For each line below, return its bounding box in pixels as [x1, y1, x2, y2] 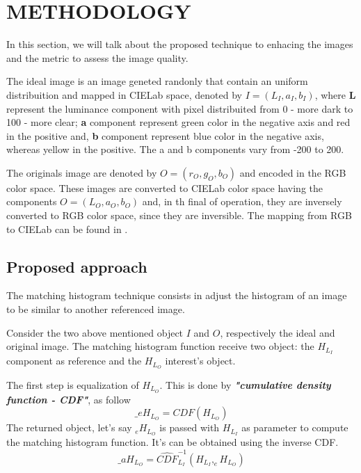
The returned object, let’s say [6, 420, 132, 435]
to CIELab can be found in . [6, 221, 128, 236]
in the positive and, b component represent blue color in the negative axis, [6, 128, 324, 143]
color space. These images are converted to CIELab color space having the [6, 180, 323, 195]
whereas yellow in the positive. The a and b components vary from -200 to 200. [6, 142, 344, 157]
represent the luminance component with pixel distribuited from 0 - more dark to [6, 101, 353, 115]
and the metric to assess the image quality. [6, 50, 188, 65]
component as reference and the [6, 353, 142, 368]
